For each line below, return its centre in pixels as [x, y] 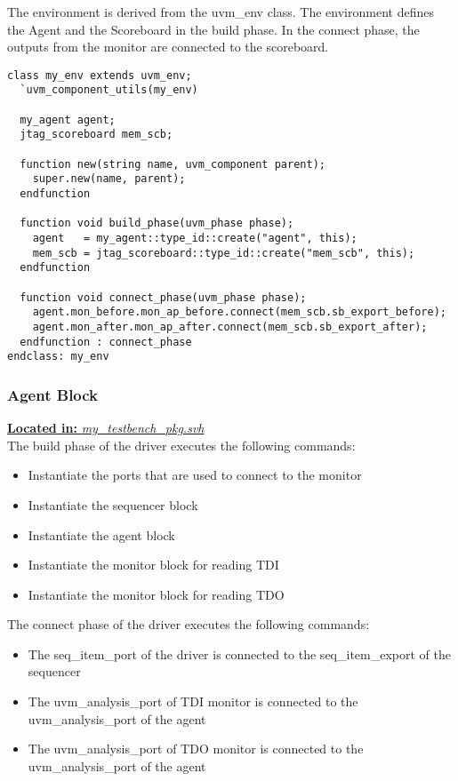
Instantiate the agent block [101, 534]
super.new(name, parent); [109, 179]
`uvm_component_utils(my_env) [109, 90]
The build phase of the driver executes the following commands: [181, 445]
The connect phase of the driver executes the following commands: [189, 624]
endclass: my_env [58, 357]
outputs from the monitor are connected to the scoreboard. [168, 47]
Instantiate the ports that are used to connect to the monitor [195, 475]
